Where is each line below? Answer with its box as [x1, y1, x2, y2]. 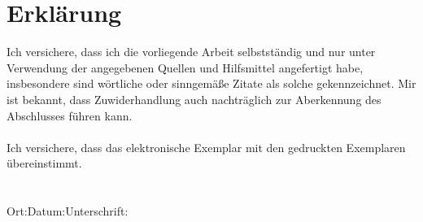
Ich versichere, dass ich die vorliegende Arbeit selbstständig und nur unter [7, 43, 376, 60]
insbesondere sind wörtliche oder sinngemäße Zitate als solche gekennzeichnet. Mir [7, 75, 416, 92]
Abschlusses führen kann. [7, 107, 133, 124]
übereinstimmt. [7, 155, 82, 172]
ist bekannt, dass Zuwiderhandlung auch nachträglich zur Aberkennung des [7, 90, 382, 107]
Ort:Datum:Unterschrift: [7, 202, 129, 220]
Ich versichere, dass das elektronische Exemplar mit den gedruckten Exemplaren [7, 138, 406, 155]
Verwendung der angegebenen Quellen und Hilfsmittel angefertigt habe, [7, 59, 364, 76]
